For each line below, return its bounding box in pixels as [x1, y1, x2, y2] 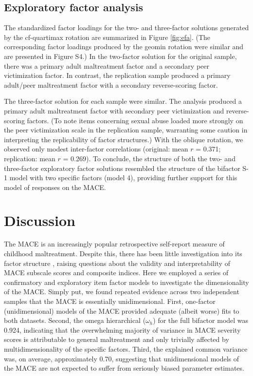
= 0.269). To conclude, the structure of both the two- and [63, 153, 235, 163]
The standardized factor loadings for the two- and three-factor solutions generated [4, 22, 249, 33]
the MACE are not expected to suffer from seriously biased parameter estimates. [4, 363, 244, 373]
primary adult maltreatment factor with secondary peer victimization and [4, 105, 224, 115]
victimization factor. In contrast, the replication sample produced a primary [4, 70, 231, 80]
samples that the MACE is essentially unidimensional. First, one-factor [4, 296, 216, 306]
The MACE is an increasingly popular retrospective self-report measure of [4, 239, 225, 249]
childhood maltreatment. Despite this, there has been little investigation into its [4, 248, 242, 259]
